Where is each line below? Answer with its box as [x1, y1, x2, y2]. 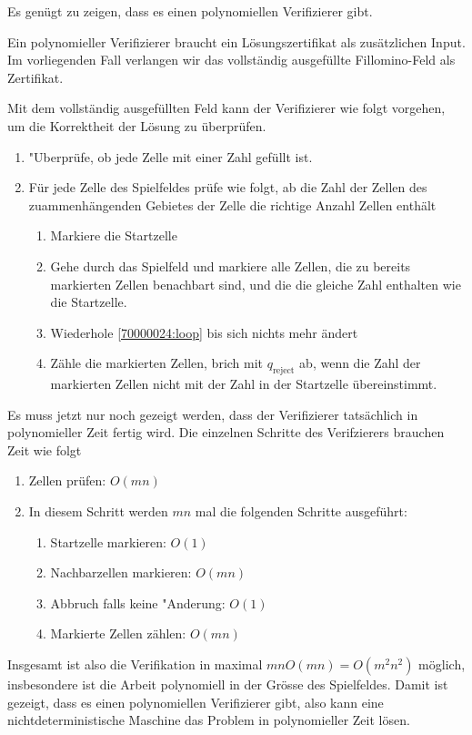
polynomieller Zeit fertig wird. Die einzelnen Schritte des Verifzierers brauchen [7, 423, 445, 442]
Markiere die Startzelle [50, 226, 177, 245]
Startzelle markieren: [50, 532, 166, 551]
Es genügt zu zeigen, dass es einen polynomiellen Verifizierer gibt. [7, 2, 373, 20]
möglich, [418, 655, 466, 674]
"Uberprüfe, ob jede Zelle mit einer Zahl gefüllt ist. [28, 147, 313, 166]
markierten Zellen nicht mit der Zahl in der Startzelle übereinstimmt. [50, 374, 437, 393]
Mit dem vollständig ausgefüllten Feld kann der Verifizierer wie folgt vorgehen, [7, 98, 446, 117]
